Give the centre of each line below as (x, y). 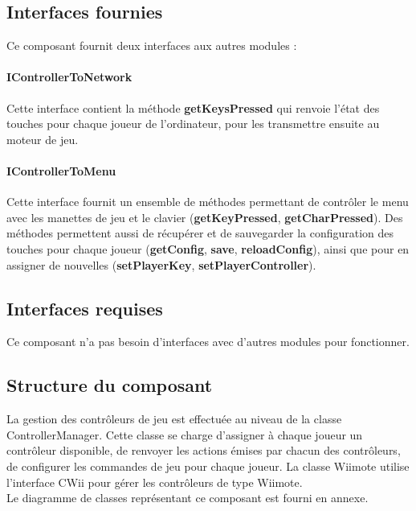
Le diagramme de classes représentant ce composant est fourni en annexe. (188, 498)
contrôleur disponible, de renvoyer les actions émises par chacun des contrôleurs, (204, 450)
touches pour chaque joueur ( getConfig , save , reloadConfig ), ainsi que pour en (208, 248)
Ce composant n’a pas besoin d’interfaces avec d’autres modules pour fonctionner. (208, 342)
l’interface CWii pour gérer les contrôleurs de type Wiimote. (155, 482)
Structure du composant (110, 385)
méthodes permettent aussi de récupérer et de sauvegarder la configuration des (200, 233)
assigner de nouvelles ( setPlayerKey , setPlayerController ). (161, 264)
